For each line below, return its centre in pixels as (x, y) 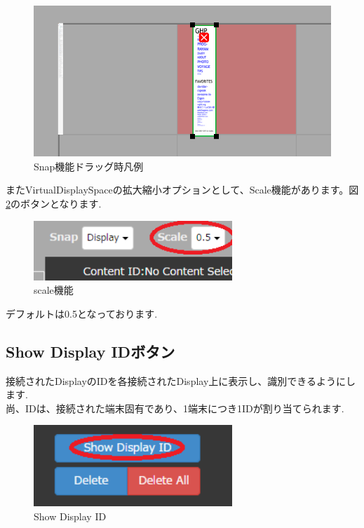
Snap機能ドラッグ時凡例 (89, 166)
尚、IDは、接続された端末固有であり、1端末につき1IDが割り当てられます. (175, 408)
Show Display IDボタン (90, 351)
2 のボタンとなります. (54, 203)
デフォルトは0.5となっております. (82, 313)
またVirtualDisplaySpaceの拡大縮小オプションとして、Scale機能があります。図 (182, 190)
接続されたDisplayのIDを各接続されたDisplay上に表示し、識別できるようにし (181, 380)
